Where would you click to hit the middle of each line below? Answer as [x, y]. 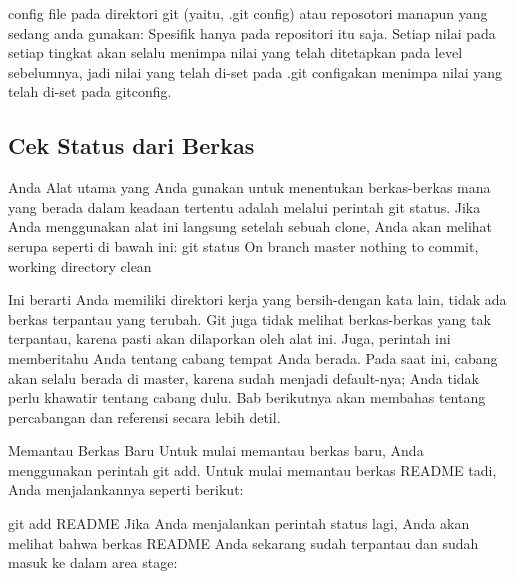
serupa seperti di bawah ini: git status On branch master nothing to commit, [243, 245]
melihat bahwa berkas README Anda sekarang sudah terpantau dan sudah [243, 542]
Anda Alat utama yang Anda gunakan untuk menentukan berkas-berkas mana [249, 187]
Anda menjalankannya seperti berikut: [126, 489]
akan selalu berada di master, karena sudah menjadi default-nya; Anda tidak [243, 377]
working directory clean [80, 265]
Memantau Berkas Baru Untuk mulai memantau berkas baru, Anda [216, 450]
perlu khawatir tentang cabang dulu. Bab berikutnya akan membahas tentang [247, 397]
